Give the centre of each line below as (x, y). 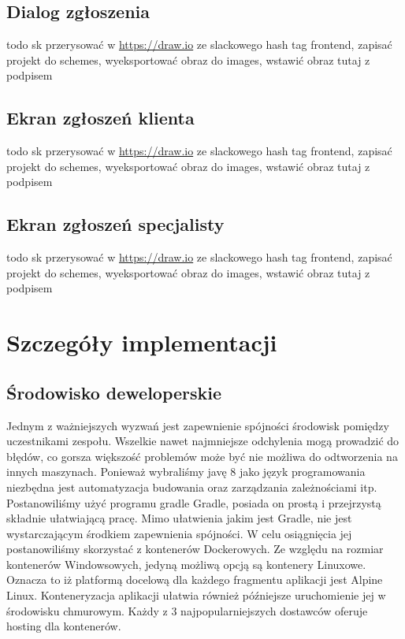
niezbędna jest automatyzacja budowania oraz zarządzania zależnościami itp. (192, 487)
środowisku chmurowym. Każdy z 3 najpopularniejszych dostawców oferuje (187, 610)
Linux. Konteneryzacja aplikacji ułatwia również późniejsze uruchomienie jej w (196, 595)
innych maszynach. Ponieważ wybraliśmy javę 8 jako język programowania (186, 472)
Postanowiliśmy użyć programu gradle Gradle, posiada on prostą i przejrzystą (194, 502)
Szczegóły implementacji (142, 342)
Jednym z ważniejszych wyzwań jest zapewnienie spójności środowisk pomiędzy (198, 425)
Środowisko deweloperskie (114, 392)
